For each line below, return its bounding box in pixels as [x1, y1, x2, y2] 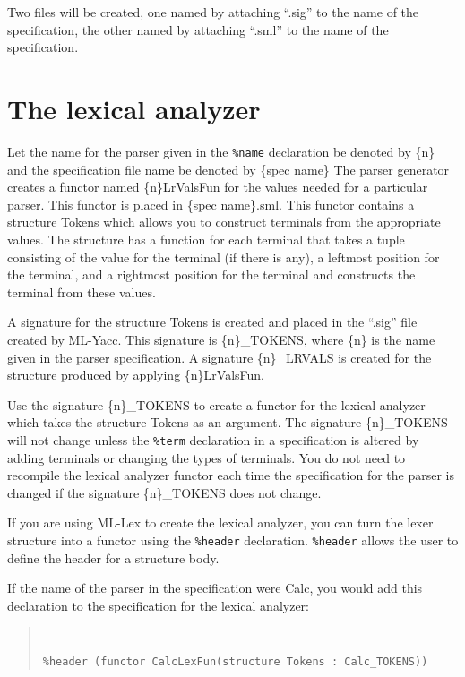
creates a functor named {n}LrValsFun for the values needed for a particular [7, 177, 428, 196]
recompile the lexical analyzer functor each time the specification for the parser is [7, 466, 454, 484]
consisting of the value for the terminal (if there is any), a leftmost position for [7, 247, 440, 266]
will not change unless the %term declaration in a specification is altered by [7, 430, 419, 449]
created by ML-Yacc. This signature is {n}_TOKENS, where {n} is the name [7, 330, 435, 348]
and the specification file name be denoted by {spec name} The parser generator [7, 159, 450, 178]
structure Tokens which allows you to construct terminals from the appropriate [7, 212, 441, 231]
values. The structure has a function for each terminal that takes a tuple [7, 229, 405, 248]
